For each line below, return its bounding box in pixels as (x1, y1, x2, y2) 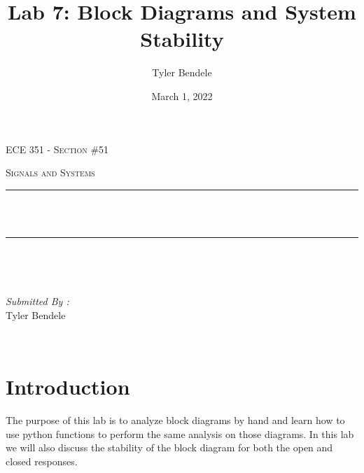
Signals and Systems (6, 165, 95, 180)
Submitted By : (6, 294, 69, 309)
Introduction (6, 372, 130, 401)
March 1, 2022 (151, 88, 213, 103)
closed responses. (6, 453, 78, 468)
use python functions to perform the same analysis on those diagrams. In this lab (6, 426, 354, 441)
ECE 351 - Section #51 (6, 141, 109, 156)
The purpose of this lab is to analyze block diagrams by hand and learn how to (6, 412, 345, 427)
